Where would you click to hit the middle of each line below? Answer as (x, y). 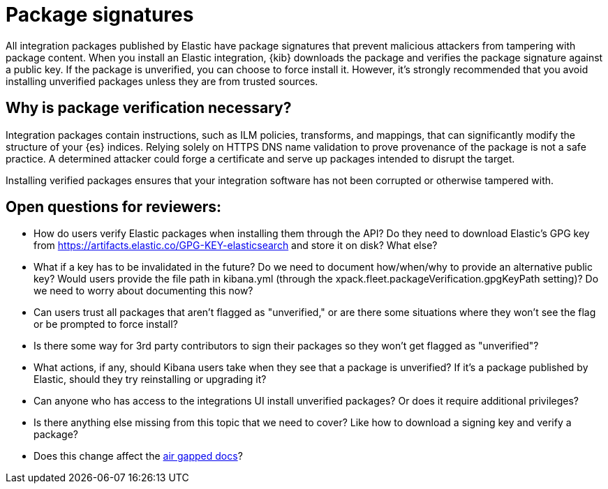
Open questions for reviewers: (114, 207)
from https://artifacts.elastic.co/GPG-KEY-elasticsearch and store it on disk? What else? (236, 246)
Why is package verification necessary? (149, 108)
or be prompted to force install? (106, 324)
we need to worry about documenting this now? (143, 291)
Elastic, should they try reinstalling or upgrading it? (150, 379)
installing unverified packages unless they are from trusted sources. (162, 81)
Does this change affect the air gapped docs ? (138, 456)
